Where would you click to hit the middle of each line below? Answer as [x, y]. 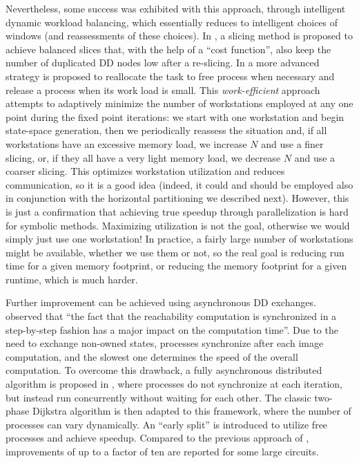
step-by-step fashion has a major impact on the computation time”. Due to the [172, 329]
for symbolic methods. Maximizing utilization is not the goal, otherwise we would [178, 225]
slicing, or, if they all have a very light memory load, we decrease [143, 157]
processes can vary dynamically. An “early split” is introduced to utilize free [167, 424]
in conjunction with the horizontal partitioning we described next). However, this [177, 198]
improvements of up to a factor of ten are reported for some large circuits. [162, 451]
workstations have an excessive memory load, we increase [126, 143]
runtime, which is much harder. [72, 279]
